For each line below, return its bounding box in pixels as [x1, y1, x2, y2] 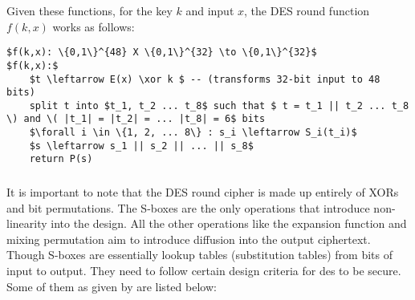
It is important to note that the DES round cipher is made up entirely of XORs [6, 184, 399, 201]
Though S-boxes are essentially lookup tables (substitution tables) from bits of [6, 246, 393, 263]
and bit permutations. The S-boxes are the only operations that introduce [6, 199, 370, 216]
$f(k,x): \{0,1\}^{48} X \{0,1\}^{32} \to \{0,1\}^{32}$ [6, 47, 317, 59]
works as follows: [52, 18, 135, 34]
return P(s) [29, 153, 93, 165]
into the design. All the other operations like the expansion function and [51, 215, 407, 232]
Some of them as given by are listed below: [6, 278, 217, 294]
